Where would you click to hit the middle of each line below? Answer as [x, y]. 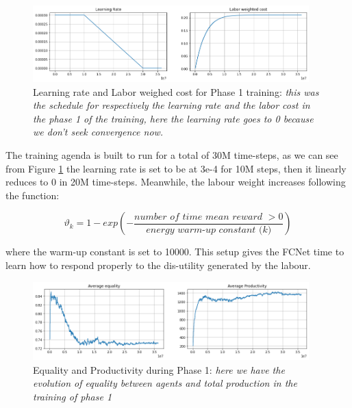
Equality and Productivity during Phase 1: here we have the [159, 369]
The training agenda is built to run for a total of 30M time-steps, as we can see [172, 154]
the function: [33, 195]
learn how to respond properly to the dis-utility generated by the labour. [158, 265]
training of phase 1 [73, 396]
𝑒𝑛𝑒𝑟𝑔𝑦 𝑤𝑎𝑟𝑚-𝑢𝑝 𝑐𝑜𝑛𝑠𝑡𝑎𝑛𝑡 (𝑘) [209, 230]
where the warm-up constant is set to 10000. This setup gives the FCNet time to [175, 252]
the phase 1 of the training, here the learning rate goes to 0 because [173, 118]
